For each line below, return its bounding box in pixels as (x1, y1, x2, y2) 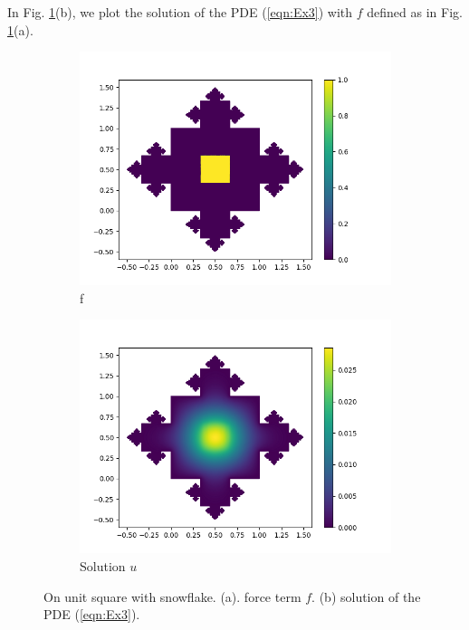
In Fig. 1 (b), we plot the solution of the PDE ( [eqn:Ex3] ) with (7, 3, 353, 21)
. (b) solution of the (311, 587, 421, 606)
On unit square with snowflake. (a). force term (43, 587, 301, 606)
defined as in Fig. (367, 3, 463, 21)
